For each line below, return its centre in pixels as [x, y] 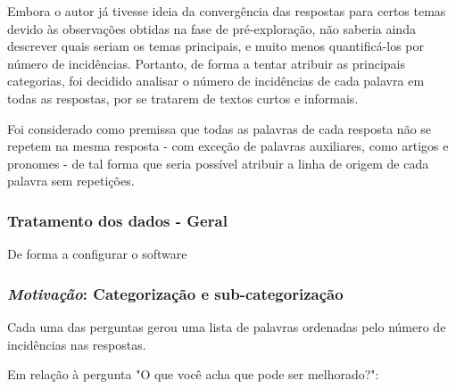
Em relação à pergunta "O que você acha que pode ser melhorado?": [193, 374]
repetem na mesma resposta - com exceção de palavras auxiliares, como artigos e [228, 146]
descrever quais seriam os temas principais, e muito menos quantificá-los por [216, 46]
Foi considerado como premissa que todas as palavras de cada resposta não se [220, 128]
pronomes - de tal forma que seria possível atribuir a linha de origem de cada [218, 163]
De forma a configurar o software [97, 254]
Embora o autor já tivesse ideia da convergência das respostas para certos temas [227, 11]
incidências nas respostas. [77, 344]
